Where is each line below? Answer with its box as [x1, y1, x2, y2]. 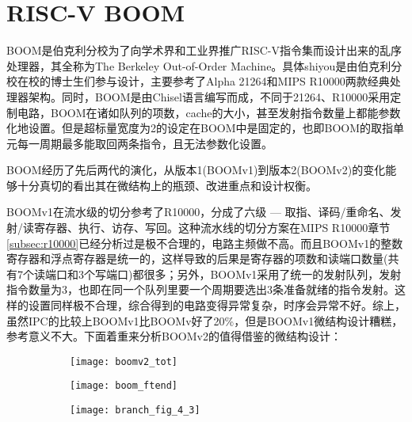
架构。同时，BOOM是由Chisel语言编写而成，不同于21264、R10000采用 [28, 88, 391, 105]
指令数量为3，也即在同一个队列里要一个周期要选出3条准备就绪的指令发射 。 [6, 281, 395, 298]
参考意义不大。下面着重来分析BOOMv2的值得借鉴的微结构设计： [6, 328, 341, 344]
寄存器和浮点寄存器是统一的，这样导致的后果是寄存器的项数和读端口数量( [6, 250, 388, 267]
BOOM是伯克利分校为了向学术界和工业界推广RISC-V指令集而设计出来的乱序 [6, 42, 402, 59]
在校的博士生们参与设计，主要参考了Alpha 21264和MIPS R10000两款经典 [17, 73, 390, 89]
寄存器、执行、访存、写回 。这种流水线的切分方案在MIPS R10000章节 [33, 219, 391, 236]
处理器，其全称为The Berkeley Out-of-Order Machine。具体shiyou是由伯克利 [6, 57, 391, 74]
